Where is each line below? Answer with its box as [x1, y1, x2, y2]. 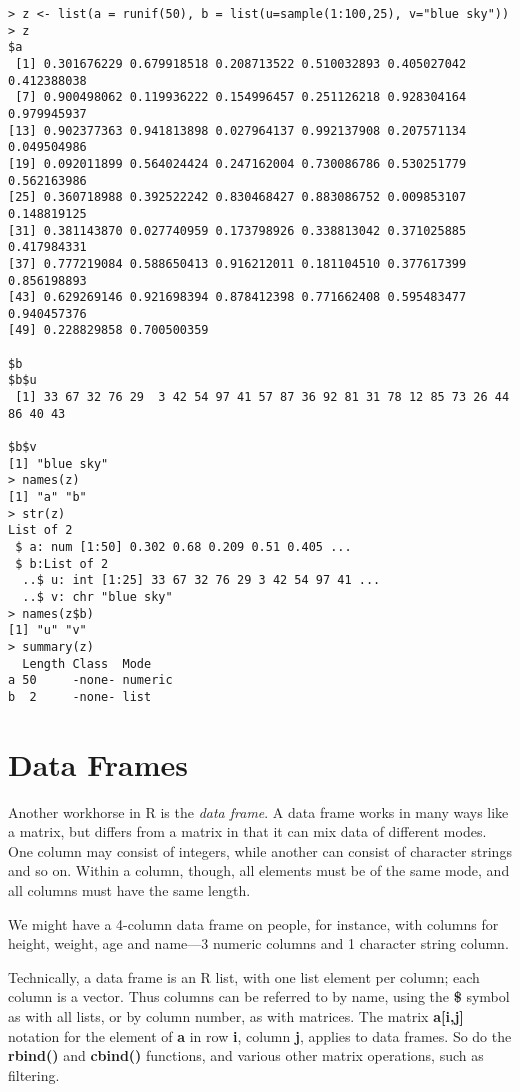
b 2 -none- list [8, 689, 152, 704]
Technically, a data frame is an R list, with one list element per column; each [8, 966, 480, 987]
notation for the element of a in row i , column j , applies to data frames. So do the [8, 1025, 512, 1046]
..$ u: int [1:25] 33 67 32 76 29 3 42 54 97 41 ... [22, 573, 381, 588]
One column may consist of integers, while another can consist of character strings [8, 840, 512, 861]
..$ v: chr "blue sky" [22, 589, 173, 604]
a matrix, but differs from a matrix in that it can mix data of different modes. [8, 821, 487, 842]
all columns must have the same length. [8, 880, 251, 901]
